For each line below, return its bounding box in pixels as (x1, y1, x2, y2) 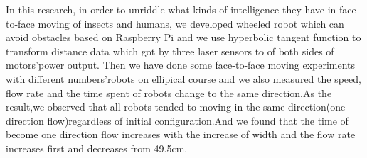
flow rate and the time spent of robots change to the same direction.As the (6, 85, 332, 100)
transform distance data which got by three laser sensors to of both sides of (6, 43, 334, 58)
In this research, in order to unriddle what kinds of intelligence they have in (6, 2, 336, 16)
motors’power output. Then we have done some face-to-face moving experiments (6, 57, 356, 72)
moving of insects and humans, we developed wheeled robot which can (38, 16, 344, 30)
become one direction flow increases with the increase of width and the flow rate (6, 127, 356, 142)
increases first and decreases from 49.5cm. (6, 140, 188, 155)
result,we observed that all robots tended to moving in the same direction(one (6, 99, 346, 114)
